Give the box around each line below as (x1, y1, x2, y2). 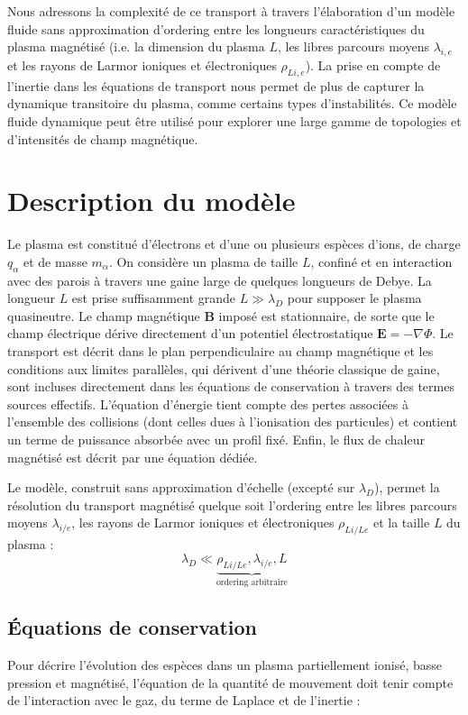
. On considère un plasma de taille (108, 252, 298, 270)
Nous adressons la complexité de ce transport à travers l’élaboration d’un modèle (7, 2, 455, 20)
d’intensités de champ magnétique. (7, 129, 198, 148)
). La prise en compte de (305, 55, 441, 74)
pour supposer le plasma (287, 289, 422, 307)
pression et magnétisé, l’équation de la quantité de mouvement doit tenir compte (7, 673, 454, 692)
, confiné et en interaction (310, 252, 453, 270)
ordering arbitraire (216, 578, 288, 588)
